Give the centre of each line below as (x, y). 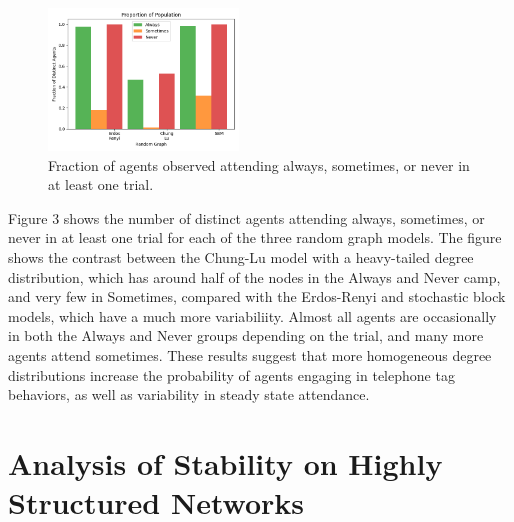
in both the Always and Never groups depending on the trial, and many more (246, 335)
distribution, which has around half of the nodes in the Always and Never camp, (254, 276)
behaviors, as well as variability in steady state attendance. (189, 394)
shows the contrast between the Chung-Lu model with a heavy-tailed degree (241, 257)
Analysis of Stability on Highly (225, 463)
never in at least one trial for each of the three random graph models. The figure (255, 237)
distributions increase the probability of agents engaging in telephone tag (231, 374)
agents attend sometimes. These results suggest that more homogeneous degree (250, 355)
